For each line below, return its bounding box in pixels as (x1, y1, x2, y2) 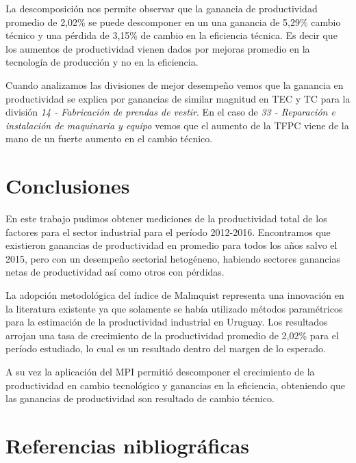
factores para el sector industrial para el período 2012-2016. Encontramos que (5, 224, 331, 239)
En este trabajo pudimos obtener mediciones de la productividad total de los (5, 211, 327, 226)
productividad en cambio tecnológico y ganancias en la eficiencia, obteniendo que (5, 378, 345, 392)
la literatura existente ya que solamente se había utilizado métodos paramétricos (5, 301, 343, 315)
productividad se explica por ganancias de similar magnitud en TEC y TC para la (5, 91, 351, 105)
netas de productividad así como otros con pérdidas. (5, 265, 225, 279)
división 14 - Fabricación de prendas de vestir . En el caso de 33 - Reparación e (5, 105, 335, 119)
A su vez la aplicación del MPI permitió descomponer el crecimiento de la (5, 365, 315, 378)
